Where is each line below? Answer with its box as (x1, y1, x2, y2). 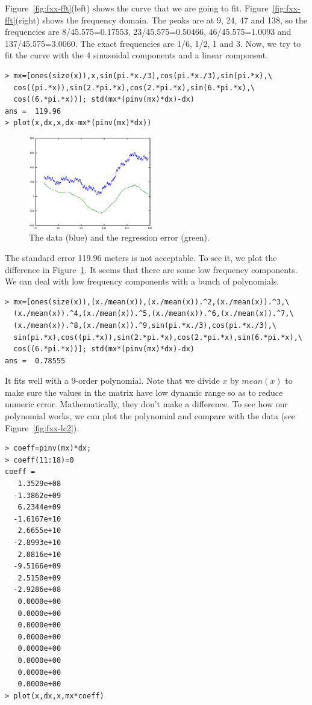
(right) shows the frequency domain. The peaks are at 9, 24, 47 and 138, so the (15, 13, 308, 26)
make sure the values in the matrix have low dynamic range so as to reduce (5, 386, 283, 398)
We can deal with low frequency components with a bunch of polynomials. (5, 275, 279, 288)
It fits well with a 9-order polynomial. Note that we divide (5, 374, 220, 387)
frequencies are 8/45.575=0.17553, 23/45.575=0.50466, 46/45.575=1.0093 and (5, 25, 292, 38)
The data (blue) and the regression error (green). (29, 231, 210, 244)
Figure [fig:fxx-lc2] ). (5, 421, 80, 434)
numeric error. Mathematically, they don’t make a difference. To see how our (5, 398, 289, 410)
